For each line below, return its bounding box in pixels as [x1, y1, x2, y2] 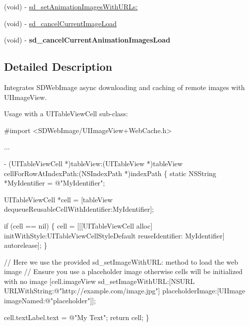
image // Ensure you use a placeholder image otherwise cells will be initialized [4, 266, 243, 277]
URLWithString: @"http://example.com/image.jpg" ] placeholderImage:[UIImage [4, 285, 246, 296]
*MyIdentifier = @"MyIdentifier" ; [4, 178, 105, 188]
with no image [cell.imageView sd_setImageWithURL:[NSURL [4, 276, 195, 286]
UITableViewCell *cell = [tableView [4, 194, 113, 204]
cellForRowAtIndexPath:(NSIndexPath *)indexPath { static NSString [4, 168, 216, 178]
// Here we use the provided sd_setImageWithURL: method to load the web [4, 256, 238, 267]
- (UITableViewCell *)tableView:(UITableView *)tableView [4, 158, 183, 168]
